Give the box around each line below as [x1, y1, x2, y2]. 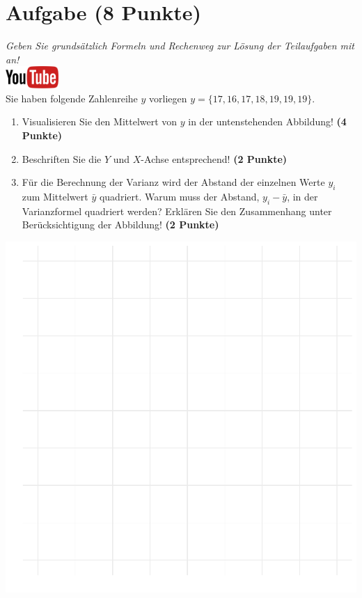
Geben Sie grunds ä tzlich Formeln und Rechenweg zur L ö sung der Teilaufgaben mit [6, 38, 354, 53]
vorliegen [149, 91, 187, 105]
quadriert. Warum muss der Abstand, [99, 189, 260, 203]
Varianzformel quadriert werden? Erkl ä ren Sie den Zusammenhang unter [22, 203, 332, 218]
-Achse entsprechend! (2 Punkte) [141, 151, 288, 166]
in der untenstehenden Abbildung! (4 [188, 114, 347, 129]
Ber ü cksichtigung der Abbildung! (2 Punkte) [22, 217, 219, 232]
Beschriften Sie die [22, 151, 102, 166]
